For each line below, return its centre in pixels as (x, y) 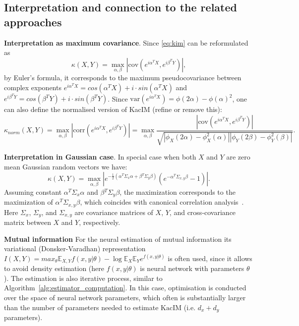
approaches (33, 22)
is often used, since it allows (210, 258)
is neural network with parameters (192, 268)
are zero (238, 157)
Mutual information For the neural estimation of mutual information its (118, 239)
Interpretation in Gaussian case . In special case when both (100, 157)
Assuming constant (33, 191)
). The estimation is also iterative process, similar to (83, 278)
